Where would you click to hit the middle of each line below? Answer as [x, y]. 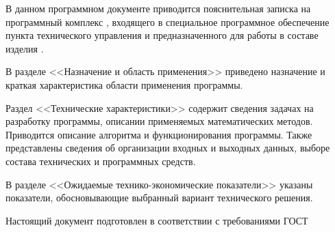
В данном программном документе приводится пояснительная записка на [158, 8]
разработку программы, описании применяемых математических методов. [159, 121]
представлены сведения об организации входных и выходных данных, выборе [168, 148]
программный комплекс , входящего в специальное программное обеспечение [167, 21]
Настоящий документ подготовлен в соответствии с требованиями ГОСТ [157, 220]
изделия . [25, 48]
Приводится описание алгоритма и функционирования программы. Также [159, 134]
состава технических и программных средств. [101, 161]
